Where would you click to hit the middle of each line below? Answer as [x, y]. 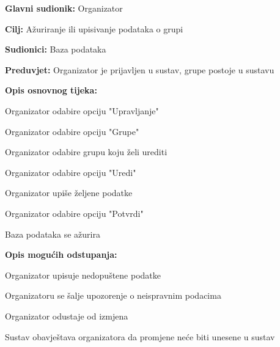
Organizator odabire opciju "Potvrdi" [74, 213]
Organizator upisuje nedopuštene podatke [83, 275]
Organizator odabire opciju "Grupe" [72, 131]
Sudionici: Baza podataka [56, 49]
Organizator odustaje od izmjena [67, 316]
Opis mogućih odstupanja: [61, 254]
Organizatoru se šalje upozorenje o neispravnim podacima [113, 295]
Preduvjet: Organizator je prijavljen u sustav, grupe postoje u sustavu [140, 69]
